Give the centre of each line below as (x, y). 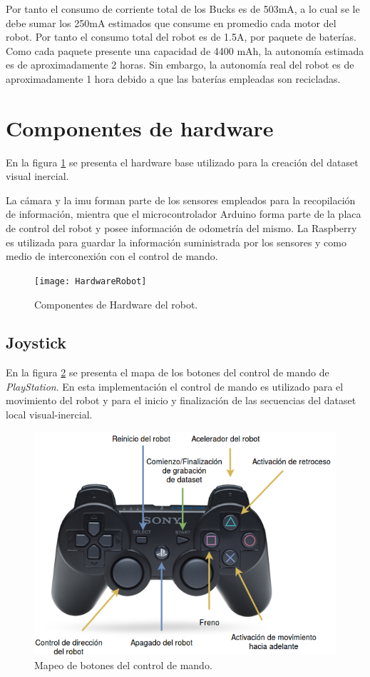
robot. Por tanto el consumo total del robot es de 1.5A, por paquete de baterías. (181, 37)
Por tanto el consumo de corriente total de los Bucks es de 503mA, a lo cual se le (183, 9)
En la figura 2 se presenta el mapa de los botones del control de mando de (168, 372)
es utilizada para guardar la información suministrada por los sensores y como (176, 242)
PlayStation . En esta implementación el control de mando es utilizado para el (175, 386)
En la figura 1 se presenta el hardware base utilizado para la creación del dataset (182, 162)
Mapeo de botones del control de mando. (123, 665)
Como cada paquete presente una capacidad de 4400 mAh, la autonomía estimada (185, 50)
